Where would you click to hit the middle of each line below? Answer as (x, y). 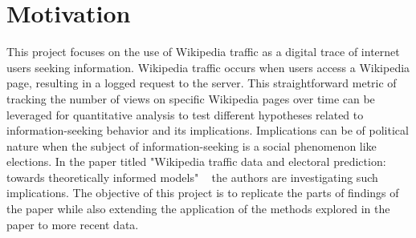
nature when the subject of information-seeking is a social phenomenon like (192, 145)
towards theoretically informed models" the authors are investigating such (192, 177)
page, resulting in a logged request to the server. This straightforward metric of (202, 83)
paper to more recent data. (73, 224)
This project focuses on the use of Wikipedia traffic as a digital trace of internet (203, 52)
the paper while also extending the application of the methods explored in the (198, 209)
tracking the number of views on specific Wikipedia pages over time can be (191, 98)
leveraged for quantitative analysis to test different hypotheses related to (185, 114)
